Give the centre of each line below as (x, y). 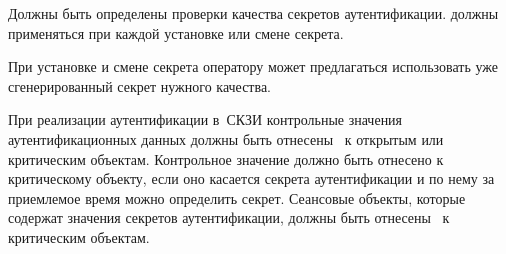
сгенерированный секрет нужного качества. (140, 85)
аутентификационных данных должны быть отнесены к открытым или (226, 138)
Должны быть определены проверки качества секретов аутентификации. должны (253, 13)
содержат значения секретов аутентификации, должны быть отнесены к (229, 217)
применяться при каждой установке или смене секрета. (176, 32)
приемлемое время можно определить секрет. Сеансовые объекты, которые (237, 197)
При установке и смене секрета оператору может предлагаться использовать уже (253, 66)
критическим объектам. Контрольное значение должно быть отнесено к (226, 158)
